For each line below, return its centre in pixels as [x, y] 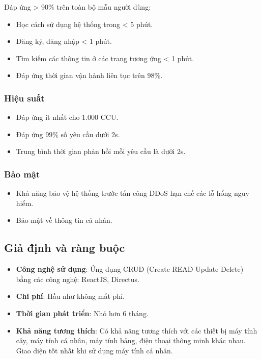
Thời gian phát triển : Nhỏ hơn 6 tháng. [82, 313]
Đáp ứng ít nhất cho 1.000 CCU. [67, 117]
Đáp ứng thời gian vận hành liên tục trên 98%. [89, 75]
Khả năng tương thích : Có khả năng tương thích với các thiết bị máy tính [137, 330]
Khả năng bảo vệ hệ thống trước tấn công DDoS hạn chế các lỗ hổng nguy [133, 193]
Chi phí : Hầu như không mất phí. [70, 296]
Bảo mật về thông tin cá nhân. [64, 220]
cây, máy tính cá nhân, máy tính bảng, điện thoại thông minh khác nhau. [131, 340]
